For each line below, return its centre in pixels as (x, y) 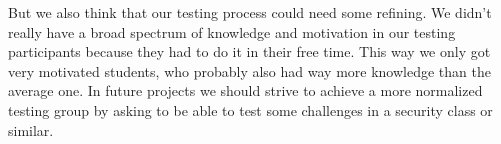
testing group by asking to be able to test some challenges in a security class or (250, 109)
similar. (31, 129)
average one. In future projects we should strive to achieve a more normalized (245, 90)
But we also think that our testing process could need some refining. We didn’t (250, 12)
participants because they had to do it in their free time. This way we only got (249, 51)
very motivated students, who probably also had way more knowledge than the (249, 70)
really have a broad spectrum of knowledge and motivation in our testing (232, 31)
